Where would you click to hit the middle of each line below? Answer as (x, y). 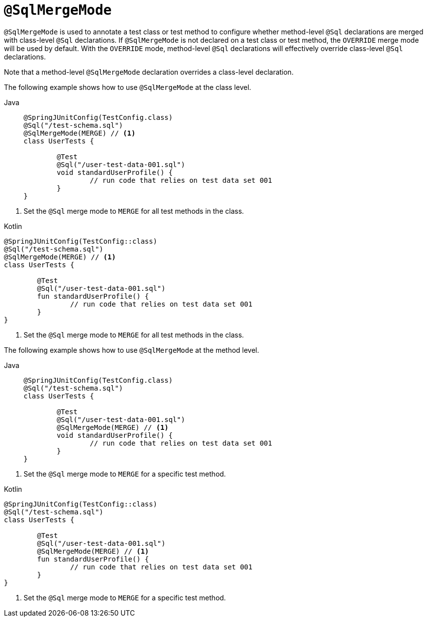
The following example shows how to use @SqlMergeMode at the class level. (128, 87)
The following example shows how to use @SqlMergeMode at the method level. (132, 350)
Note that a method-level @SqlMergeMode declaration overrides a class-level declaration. (149, 72)
